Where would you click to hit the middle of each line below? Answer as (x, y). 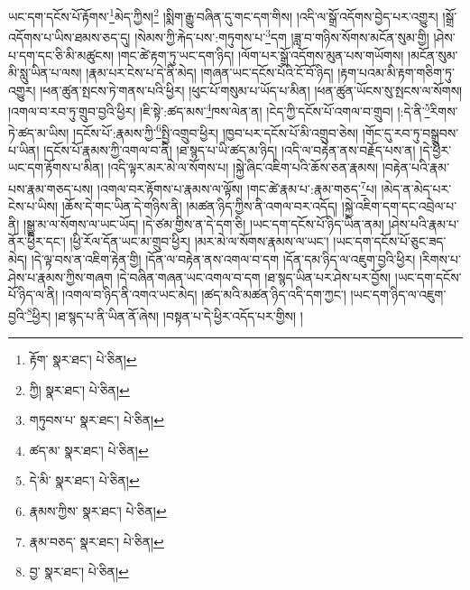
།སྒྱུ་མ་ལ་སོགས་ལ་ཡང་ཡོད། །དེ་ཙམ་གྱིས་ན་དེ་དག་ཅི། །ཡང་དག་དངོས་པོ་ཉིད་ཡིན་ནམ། (204, 223)
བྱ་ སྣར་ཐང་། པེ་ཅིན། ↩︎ (79, 572)
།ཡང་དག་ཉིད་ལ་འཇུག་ (398, 295)
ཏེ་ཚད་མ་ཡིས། (39, 132)
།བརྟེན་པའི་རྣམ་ (416, 167)
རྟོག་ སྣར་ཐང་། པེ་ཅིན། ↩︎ (83, 360)
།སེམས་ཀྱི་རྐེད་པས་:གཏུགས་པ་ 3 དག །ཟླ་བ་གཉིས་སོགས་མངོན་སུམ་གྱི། (282, 36)
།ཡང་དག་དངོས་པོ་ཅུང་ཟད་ (390, 241)
